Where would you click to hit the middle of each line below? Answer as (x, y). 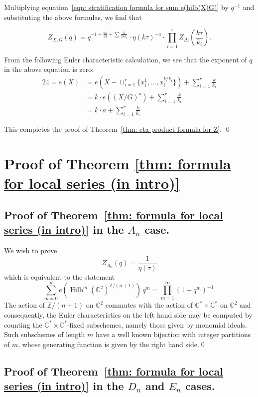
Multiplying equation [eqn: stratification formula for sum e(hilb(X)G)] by (116, 7)
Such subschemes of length (45, 334)
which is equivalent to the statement (60, 276)
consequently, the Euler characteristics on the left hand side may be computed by (128, 314)
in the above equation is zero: (49, 69)
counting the (23, 324)
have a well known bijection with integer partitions (173, 334)
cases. (200, 386)
